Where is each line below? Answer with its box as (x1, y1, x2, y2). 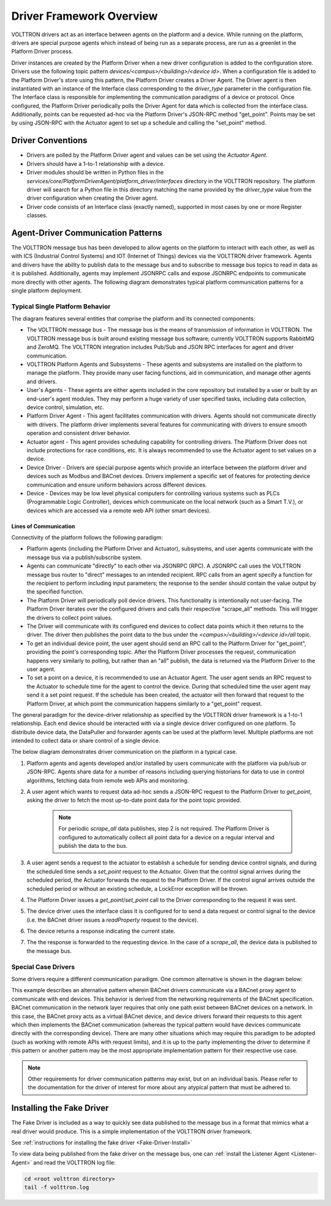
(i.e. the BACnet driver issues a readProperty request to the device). (26, 916, 199, 923)
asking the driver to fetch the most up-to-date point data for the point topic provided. (26, 796, 242, 804)
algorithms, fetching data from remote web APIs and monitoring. (26, 777, 189, 784)
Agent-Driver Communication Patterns (11, 227, 162, 238)
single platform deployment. (11, 286, 83, 294)
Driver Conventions (11, 135, 88, 146)
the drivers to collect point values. (26, 614, 113, 621)
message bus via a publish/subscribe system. (26, 554, 142, 561)
